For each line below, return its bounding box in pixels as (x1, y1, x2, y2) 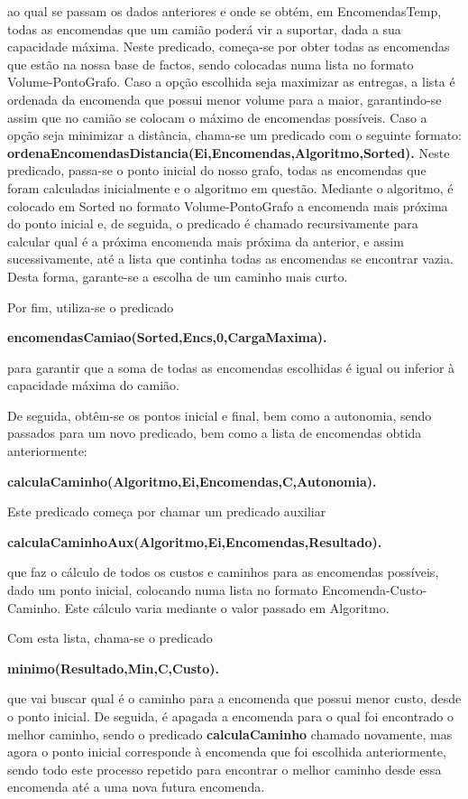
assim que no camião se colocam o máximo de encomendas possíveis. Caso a (7, 107, 427, 126)
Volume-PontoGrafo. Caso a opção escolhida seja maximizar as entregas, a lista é (7, 72, 455, 91)
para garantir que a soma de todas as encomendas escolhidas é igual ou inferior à (7, 358, 455, 376)
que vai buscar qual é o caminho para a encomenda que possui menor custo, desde (7, 689, 462, 708)
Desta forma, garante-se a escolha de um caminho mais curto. (7, 266, 348, 285)
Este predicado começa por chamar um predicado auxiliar (7, 502, 326, 521)
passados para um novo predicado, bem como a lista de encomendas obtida (7, 423, 422, 442)
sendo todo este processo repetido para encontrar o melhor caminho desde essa (7, 759, 442, 778)
